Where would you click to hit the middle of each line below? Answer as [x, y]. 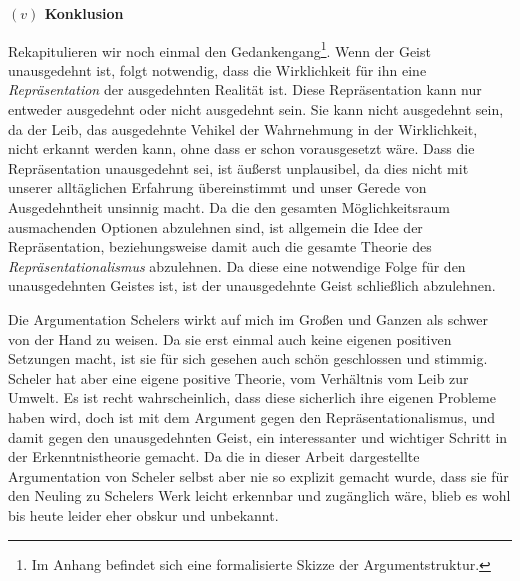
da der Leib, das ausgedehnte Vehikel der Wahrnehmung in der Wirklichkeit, [243, 128]
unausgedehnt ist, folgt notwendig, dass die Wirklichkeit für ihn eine [217, 69]
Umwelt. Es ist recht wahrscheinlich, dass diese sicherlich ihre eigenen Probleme [252, 397]
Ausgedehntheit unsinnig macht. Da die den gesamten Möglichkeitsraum [229, 207]
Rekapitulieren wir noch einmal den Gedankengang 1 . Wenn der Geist [219, 49]
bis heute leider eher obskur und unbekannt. [143, 514]
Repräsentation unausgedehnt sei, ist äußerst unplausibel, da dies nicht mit [238, 167]
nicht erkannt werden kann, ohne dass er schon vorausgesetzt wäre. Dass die [241, 148]
